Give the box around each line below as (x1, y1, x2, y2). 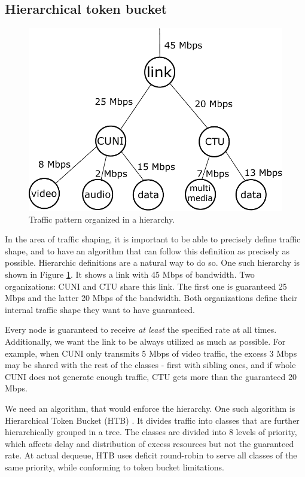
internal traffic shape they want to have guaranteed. (5, 303, 195, 315)
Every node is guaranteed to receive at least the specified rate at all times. (5, 323, 277, 336)
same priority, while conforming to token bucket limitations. (5, 460, 225, 473)
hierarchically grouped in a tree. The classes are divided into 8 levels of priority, (5, 426, 297, 438)
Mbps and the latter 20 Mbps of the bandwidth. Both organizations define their (5, 291, 298, 304)
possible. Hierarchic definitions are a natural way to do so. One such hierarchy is (5, 256, 300, 269)
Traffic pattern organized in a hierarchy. (29, 212, 175, 225)
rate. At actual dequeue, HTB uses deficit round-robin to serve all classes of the (5, 449, 297, 461)
